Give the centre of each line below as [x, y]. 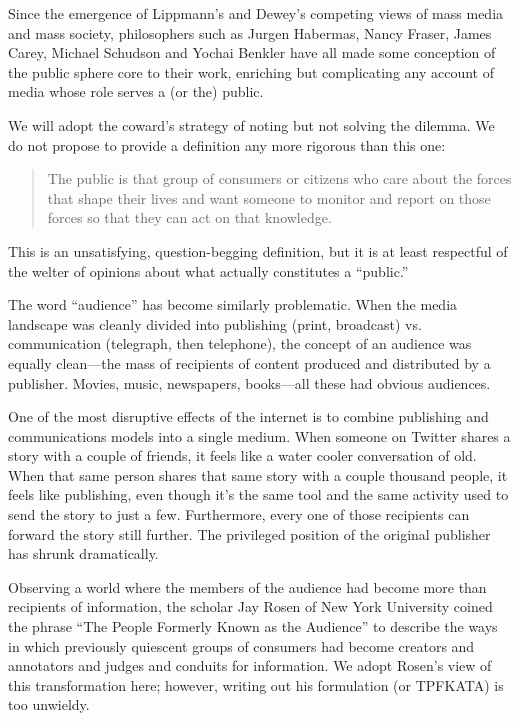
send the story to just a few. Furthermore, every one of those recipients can [239, 514]
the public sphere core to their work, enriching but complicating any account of [251, 71]
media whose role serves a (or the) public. [136, 91]
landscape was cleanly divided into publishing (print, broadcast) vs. [215, 323]
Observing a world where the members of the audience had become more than [247, 586]
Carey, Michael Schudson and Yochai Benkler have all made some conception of [252, 52]
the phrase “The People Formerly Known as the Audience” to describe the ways [253, 626]
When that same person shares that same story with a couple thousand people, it [258, 474]
